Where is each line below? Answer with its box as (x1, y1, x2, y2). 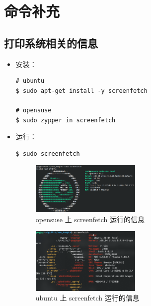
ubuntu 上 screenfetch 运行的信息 (35, 293, 140, 303)
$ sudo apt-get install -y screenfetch (15, 87, 148, 94)
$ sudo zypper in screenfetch (15, 116, 116, 124)
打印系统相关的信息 (4, 35, 98, 50)
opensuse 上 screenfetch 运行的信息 (35, 214, 145, 224)
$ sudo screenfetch (15, 150, 80, 157)
